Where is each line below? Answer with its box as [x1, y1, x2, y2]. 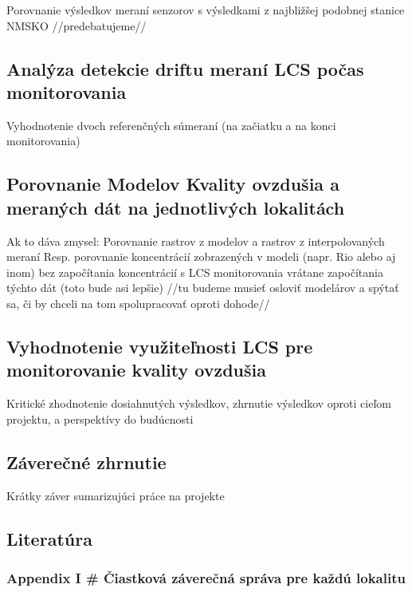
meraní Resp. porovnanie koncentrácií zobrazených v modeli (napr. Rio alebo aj [6, 248, 396, 265]
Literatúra [6, 526, 92, 551]
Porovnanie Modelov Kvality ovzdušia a [6, 172, 339, 196]
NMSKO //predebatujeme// [6, 17, 147, 34]
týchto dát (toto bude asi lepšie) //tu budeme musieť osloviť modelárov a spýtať [6, 279, 399, 296]
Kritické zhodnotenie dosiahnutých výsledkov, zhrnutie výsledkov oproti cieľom [6, 395, 391, 412]
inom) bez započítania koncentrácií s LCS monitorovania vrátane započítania [6, 263, 383, 280]
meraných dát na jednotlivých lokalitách [6, 195, 345, 219]
